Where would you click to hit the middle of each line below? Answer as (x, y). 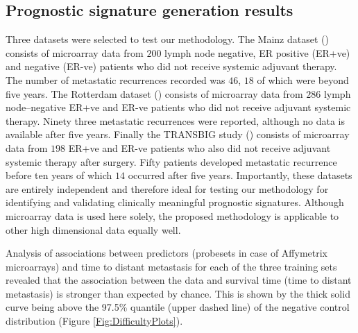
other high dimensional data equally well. (93, 229)
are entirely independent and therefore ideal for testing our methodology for (167, 188)
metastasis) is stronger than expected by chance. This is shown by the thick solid (178, 293)
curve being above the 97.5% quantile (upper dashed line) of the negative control (178, 307)
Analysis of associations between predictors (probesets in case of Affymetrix (167, 253)
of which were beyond (303, 79)
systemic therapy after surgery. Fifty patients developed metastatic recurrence (171, 161)
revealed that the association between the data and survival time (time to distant (179, 280)
